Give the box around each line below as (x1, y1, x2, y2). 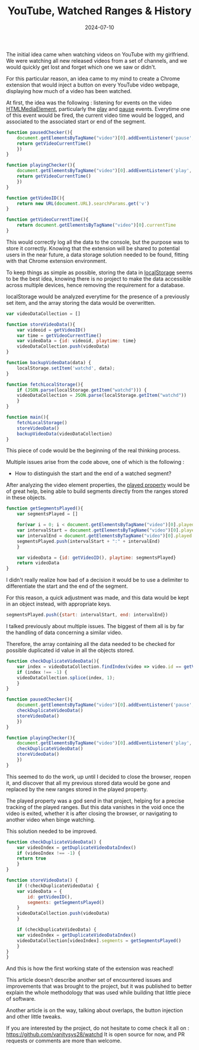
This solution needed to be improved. (6, 828, 98, 835)
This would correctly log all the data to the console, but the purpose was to (6, 238, 190, 246)
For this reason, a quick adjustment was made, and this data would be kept (6, 594, 189, 602)
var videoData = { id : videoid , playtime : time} (17, 338, 136, 344)
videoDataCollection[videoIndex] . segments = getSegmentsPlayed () (17, 937, 182, 944)
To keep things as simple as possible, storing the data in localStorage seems (6, 269, 193, 276)
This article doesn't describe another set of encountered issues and (6, 976, 172, 984)
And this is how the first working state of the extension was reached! (6, 965, 174, 972)
